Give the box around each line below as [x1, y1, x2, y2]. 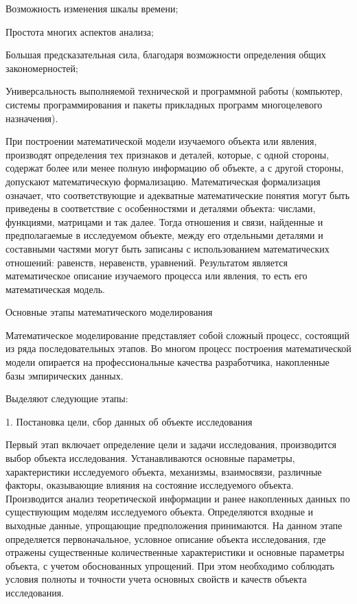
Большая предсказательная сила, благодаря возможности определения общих [5, 47, 326, 62]
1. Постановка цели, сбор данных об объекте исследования [5, 414, 253, 428]
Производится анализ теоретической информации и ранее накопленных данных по [5, 491, 350, 505]
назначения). [5, 111, 58, 125]
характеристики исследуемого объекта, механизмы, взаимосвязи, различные [5, 464, 322, 478]
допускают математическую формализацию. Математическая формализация [5, 174, 321, 188]
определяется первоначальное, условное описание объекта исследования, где [5, 531, 326, 546]
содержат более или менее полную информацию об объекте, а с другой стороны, [5, 161, 344, 175]
